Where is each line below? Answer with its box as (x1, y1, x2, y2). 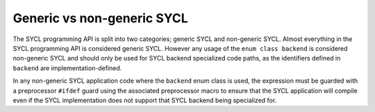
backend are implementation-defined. (12, 63, 122, 72)
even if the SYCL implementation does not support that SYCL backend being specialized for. (12, 96, 277, 104)
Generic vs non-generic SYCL (12, 10, 189, 26)
